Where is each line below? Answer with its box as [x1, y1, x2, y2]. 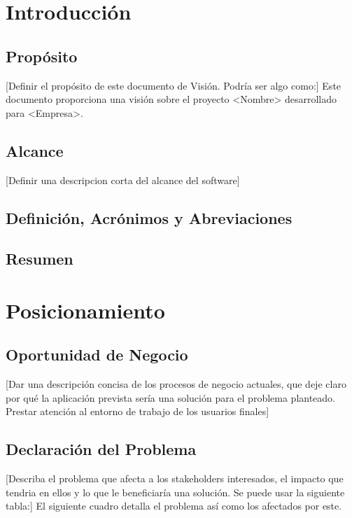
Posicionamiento [6, 295, 165, 324]
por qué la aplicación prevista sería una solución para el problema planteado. [6, 390, 336, 405]
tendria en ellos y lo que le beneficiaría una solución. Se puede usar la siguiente [6, 484, 345, 499]
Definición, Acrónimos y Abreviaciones [6, 206, 293, 228]
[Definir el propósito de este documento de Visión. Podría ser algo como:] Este [6, 78, 342, 92]
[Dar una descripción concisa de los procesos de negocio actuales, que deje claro [6, 377, 346, 391]
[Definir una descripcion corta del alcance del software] [6, 172, 240, 187]
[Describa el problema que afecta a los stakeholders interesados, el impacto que [6, 471, 344, 486]
